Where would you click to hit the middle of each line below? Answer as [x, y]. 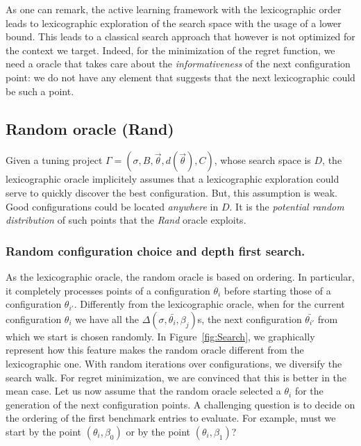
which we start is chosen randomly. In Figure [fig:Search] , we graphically [160, 336]
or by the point [158, 431]
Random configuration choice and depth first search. [156, 250]
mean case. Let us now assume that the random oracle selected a [143, 391]
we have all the [107, 319]
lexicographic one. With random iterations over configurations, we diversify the [174, 363]
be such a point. [40, 91]
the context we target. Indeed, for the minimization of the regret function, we [170, 50]
